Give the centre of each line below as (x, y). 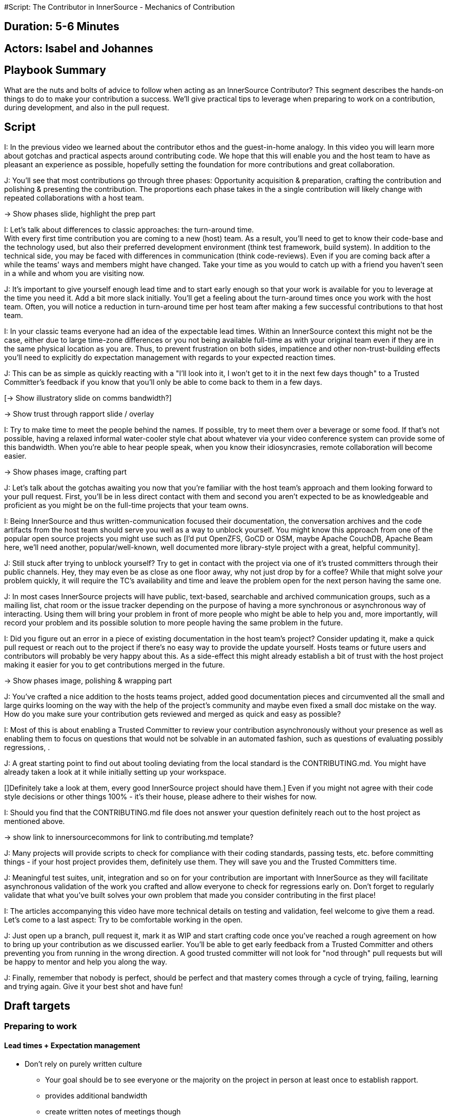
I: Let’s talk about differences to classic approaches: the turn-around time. (129, 229)
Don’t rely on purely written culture (83, 1064)
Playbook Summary (55, 70)
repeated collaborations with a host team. (74, 198)
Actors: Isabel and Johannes (79, 48)
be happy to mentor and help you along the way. (86, 961)
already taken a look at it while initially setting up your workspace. (115, 772)
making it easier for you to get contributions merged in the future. (115, 664)
